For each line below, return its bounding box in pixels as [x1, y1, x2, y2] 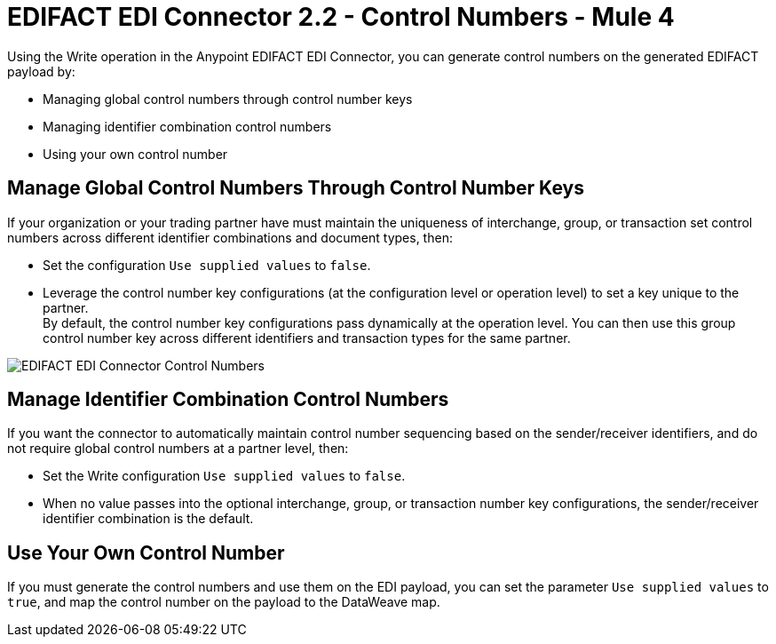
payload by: [7, 63, 75, 79]
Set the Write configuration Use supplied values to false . [43, 468, 406, 484]
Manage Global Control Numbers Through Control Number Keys [7, 177, 584, 200]
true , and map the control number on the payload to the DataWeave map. [7, 594, 440, 610]
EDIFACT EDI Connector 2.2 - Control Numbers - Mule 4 [7, 2, 675, 32]
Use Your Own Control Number [7, 541, 285, 564]
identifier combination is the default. [43, 511, 254, 527]
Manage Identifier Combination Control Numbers [7, 388, 449, 411]
